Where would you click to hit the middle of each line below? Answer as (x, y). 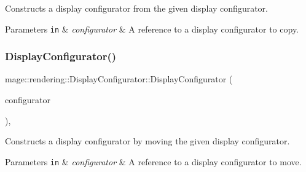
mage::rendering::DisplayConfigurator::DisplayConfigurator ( (119, 79)
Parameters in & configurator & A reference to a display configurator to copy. (152, 29)
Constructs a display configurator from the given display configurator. (136, 8)
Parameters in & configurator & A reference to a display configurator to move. (153, 161)
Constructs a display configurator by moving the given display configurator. (147, 141)
